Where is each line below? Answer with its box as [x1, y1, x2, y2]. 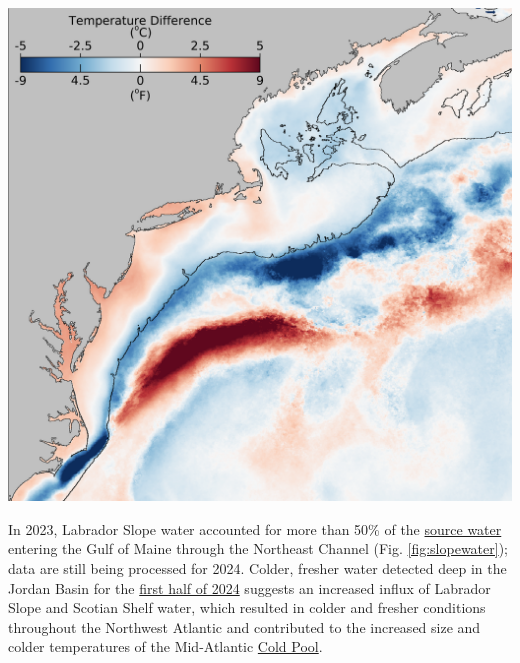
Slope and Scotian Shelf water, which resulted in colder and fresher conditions [8, 597, 486, 618]
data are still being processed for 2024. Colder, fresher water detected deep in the [8, 557, 507, 578]
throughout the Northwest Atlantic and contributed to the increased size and [8, 616, 481, 637]
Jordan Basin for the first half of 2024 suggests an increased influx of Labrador [8, 577, 491, 598]
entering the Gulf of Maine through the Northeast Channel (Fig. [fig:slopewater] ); [8, 538, 509, 559]
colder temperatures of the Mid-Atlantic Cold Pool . [8, 636, 323, 657]
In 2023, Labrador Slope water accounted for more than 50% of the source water [8, 518, 502, 539]
